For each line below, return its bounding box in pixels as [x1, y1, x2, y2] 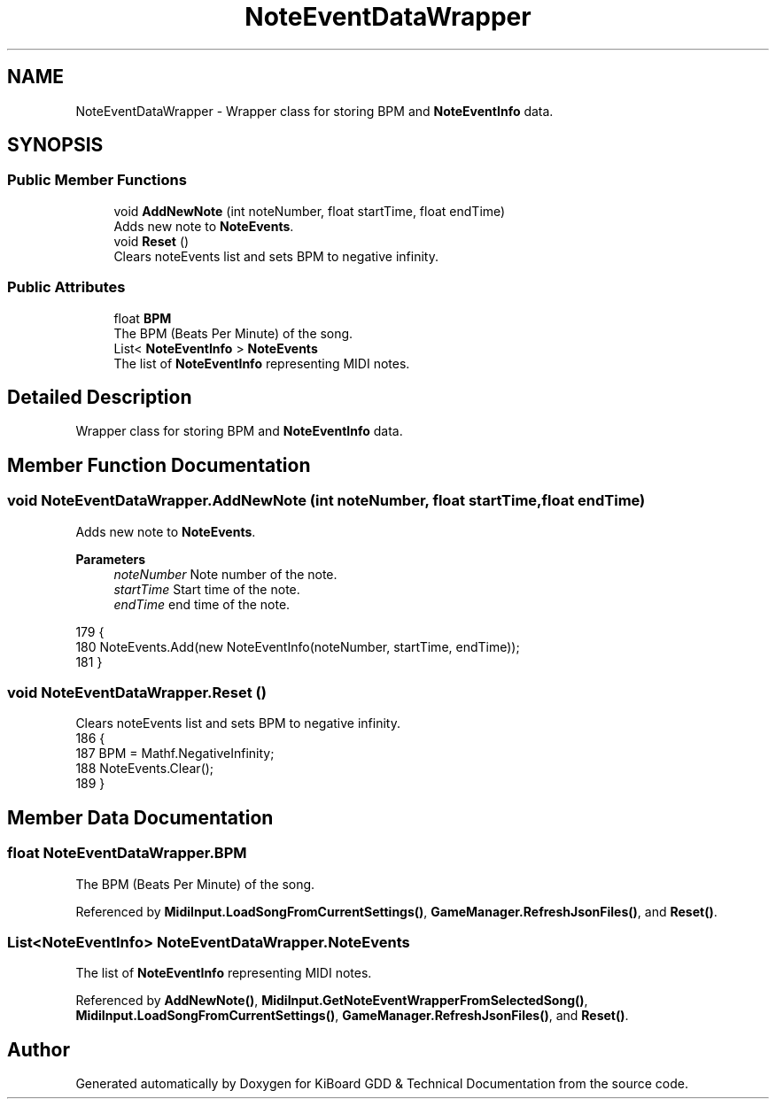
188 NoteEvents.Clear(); [75, 761, 214, 777]
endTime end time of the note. [113, 596, 291, 612]
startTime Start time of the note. [113, 581, 300, 597]
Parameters [75, 551, 146, 567]
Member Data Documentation [7, 806, 274, 829]
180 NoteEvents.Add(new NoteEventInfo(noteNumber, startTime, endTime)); [75, 638, 520, 654]
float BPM [113, 310, 172, 326]
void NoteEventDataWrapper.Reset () [7, 684, 267, 701]
